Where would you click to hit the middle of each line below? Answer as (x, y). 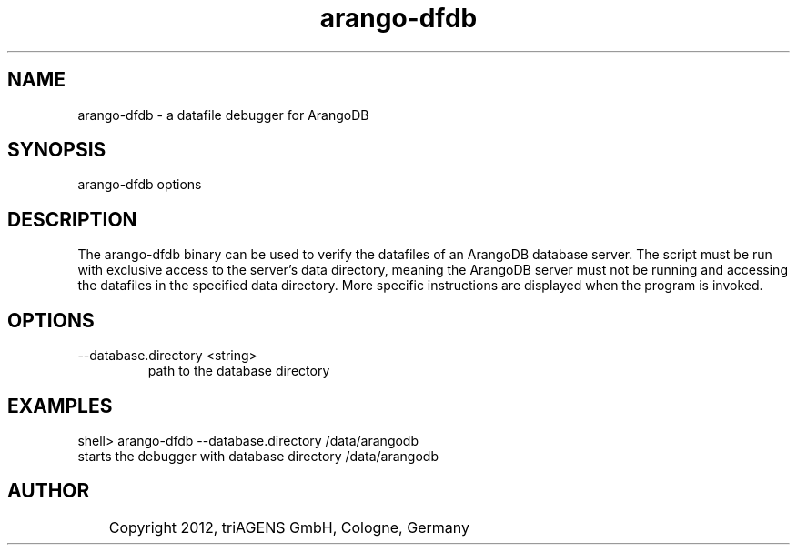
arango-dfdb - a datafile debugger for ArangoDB (223, 115)
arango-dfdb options (140, 185)
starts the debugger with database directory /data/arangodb (258, 456)
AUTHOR (49, 491)
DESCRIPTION (72, 219)
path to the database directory (239, 371)
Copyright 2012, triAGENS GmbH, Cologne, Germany (289, 527)
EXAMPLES (60, 406)
